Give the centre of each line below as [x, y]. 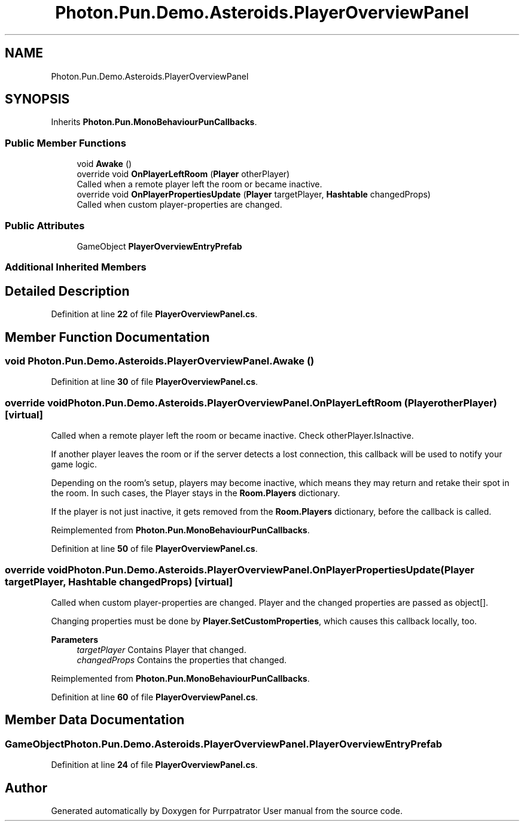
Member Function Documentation [107, 337]
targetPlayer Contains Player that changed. [162, 649]
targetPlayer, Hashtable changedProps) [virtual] [119, 581]
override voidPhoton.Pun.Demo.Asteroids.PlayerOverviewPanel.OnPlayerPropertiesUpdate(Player [240, 570]
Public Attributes [45, 225]
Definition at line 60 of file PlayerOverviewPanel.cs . [155, 697]
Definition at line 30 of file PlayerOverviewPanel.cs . [155, 382]
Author [26, 788]
